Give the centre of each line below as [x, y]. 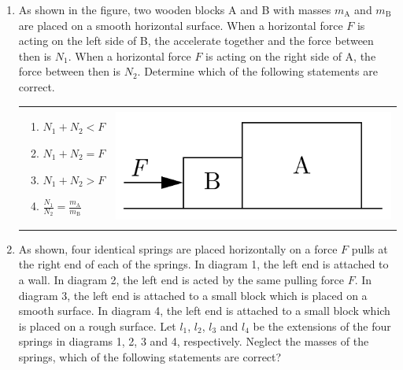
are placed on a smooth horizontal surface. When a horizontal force [181, 25]
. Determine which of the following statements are [257, 71]
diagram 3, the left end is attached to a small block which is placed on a [193, 295]
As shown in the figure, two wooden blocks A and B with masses [175, 9]
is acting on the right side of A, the [291, 55]
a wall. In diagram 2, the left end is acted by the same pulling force [181, 280]
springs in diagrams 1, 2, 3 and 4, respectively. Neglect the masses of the [194, 341]
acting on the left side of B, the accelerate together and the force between [196, 41]
